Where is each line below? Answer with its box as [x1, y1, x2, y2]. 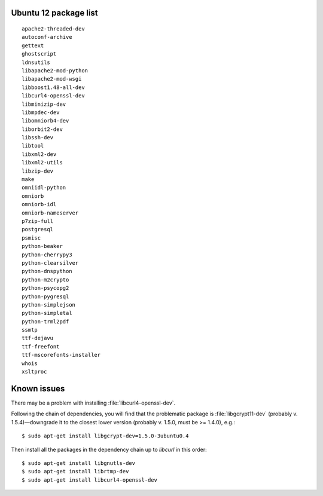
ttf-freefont [22, 343, 60, 350]
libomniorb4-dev [22, 117, 69, 124]
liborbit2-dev [22, 125, 63, 133]
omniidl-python [22, 184, 66, 191]
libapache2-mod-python [22, 67, 89, 74]
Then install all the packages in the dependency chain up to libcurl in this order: [11, 446, 207, 453]
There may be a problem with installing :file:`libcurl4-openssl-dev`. [11, 399, 176, 406]
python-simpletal [22, 310, 72, 317]
